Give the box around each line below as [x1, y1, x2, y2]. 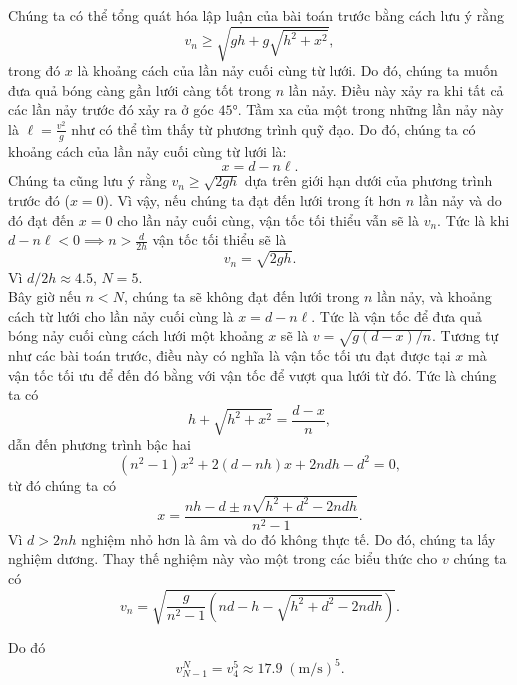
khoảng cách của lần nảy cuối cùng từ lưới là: [8, 140, 287, 161]
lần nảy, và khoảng [377, 286, 492, 307]
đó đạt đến [8, 209, 75, 230]
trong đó [8, 60, 61, 81]
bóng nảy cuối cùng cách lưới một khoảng [8, 325, 264, 346]
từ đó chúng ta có [8, 474, 117, 495]
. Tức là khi [437, 209, 510, 230]
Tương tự [440, 325, 499, 346]
